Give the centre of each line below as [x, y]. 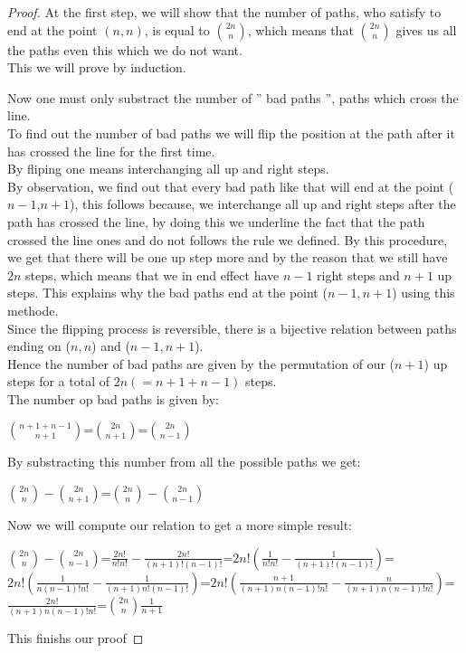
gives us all [426, 29]
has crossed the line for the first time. [111, 151]
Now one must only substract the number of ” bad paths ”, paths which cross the [233, 97]
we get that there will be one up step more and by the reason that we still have [228, 257]
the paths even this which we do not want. [125, 49]
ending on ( [39, 346]
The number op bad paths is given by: [113, 398]
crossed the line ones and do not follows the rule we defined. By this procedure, [228, 239]
